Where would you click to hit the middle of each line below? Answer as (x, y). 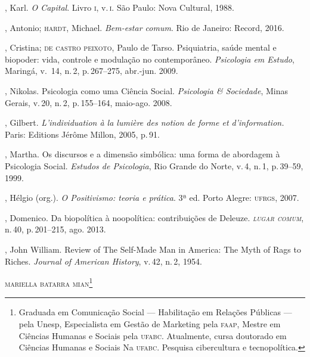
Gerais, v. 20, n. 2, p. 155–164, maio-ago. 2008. (89, 102)
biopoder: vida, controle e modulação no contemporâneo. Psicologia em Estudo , (150, 59)
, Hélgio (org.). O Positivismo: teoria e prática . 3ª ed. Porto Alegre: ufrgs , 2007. (152, 198)
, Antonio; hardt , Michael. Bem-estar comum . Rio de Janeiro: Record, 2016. (145, 27)
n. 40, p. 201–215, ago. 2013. (55, 229)
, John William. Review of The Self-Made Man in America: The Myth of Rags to (153, 249)
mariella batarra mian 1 (49, 282)
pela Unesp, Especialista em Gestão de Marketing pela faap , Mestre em (150, 323)
